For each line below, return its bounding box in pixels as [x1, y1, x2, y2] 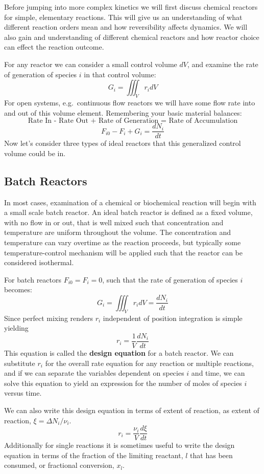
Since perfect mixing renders [4, 312, 93, 323]
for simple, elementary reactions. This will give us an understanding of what [4, 11, 243, 22]
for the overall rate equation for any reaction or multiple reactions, [45, 357, 254, 368]
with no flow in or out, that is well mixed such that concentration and [4, 217, 224, 227]
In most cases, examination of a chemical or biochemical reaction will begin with [4, 197, 256, 207]
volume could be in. [4, 147, 66, 158]
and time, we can [191, 368, 245, 378]
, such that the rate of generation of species [102, 274, 238, 285]
